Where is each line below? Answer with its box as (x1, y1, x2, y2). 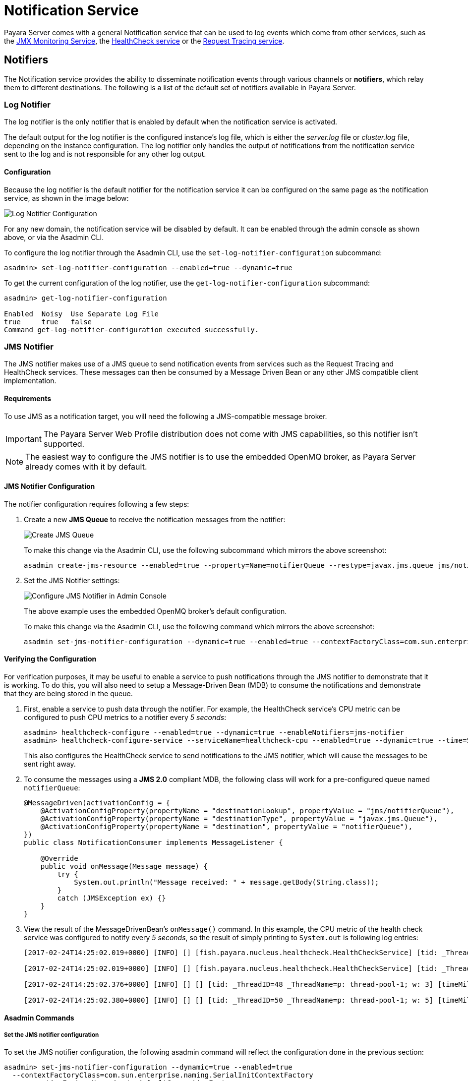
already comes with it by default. (25, 461, 147, 472)
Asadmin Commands (4, 1013, 74, 1022)
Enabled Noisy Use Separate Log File (4, 309, 159, 318)
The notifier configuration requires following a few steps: (4, 499, 189, 508)
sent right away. (24, 759, 76, 768)
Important (5, 433, 42, 444)
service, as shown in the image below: (4, 193, 129, 202)
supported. (43, 438, 85, 449)
